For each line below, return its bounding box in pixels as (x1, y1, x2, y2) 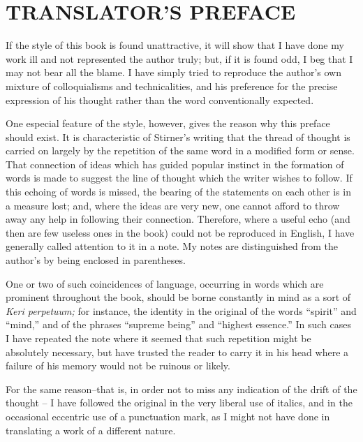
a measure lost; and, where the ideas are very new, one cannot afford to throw (6, 198, 340, 212)
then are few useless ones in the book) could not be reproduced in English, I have (6, 225, 355, 240)
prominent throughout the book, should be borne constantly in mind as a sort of (6, 290, 351, 304)
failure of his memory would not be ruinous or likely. (6, 358, 230, 373)
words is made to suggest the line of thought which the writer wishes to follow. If (6, 170, 353, 185)
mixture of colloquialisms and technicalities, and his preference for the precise (6, 78, 338, 93)
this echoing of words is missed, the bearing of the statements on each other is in (6, 184, 351, 199)
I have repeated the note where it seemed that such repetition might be (6, 331, 311, 345)
